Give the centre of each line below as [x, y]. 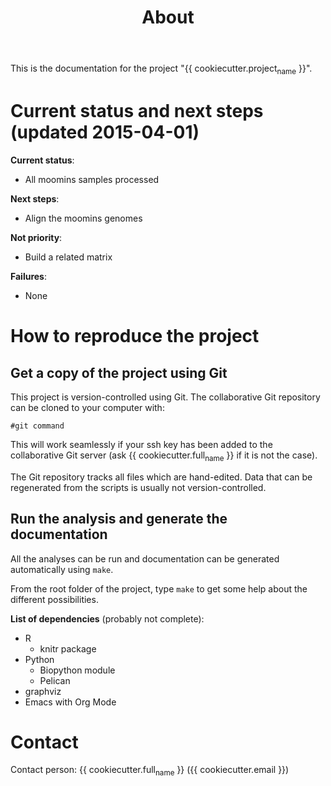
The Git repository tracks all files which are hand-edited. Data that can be [161, 477]
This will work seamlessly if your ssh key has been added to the [141, 444]
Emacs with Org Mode [70, 702]
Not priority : [36, 237]
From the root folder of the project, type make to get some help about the [159, 588]
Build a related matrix [68, 257]
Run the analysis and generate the [119, 519]
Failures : [29, 276]
